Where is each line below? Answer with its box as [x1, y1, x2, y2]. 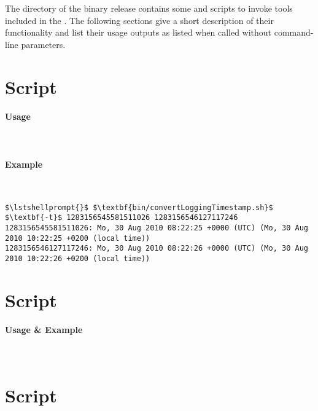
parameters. [21, 37, 66, 50]
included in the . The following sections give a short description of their [5, 14, 274, 26]
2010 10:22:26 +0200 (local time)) [5, 254, 150, 263]
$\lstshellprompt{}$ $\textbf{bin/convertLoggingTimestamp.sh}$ [5, 203, 273, 212]
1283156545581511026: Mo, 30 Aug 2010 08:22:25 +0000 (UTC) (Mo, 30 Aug [5, 223, 308, 232]
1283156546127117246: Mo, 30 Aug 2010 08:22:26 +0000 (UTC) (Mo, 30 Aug [5, 244, 308, 253]
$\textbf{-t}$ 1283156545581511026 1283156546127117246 [5, 213, 238, 222]
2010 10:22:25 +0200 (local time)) [5, 233, 150, 243]
